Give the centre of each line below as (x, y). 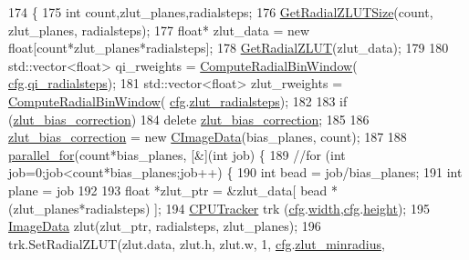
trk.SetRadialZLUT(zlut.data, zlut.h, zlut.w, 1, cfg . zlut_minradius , (197, 243)
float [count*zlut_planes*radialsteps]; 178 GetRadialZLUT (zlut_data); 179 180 (229, 48)
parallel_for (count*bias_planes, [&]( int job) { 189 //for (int (177, 154)
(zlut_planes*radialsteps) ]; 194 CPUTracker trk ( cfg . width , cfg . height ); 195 (219, 208)
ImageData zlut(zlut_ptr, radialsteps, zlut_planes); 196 (165, 226)
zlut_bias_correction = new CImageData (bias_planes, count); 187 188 (208, 137)
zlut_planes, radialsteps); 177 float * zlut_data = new (159, 30)
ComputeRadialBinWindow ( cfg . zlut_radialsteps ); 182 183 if (178, 100)
